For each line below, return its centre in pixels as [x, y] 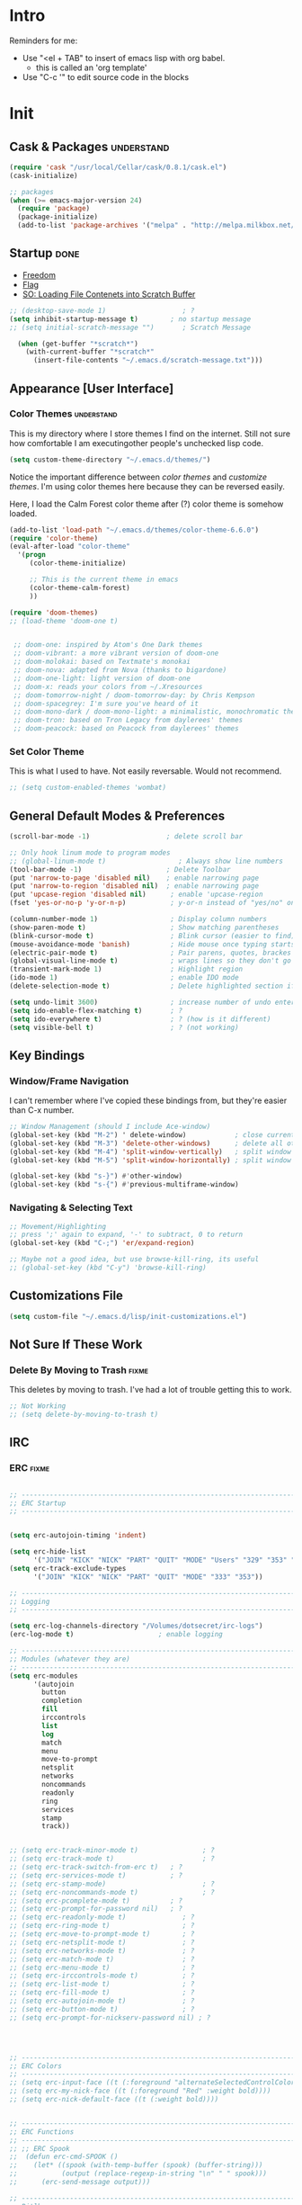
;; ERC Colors [36, 2066]
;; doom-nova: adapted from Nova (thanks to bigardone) [120, 670]
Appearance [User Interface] [92, 388]
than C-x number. [42, 1110]
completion [62, 1701]
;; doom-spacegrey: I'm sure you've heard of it [106, 704]
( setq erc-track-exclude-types [68, 1568]
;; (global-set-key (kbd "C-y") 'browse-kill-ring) [108, 1268]
